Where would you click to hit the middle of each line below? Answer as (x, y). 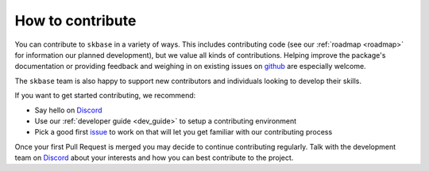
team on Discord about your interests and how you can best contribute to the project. (154, 158)
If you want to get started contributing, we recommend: (105, 96)
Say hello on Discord (68, 110)
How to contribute (75, 21)
